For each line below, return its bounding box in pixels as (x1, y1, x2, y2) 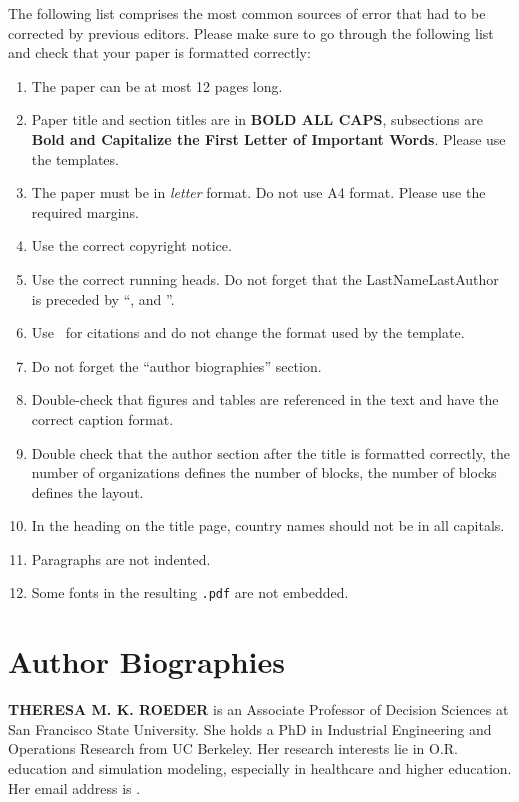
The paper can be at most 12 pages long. (31, 75, 283, 96)
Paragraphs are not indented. (31, 548, 211, 569)
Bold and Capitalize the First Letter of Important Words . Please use (31, 128, 506, 149)
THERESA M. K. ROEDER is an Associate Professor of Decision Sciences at (8, 699, 509, 720)
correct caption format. (31, 408, 174, 429)
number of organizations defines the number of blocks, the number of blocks (31, 462, 497, 483)
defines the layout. (31, 481, 144, 502)
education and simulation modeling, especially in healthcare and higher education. (8, 758, 512, 779)
